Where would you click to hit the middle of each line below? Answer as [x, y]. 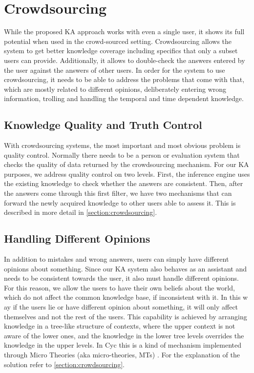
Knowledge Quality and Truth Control [103, 125]
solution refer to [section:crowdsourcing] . [64, 364]
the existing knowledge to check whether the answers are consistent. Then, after [124, 183]
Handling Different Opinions [77, 238]
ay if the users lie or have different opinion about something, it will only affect [121, 307]
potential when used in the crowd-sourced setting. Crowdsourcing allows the [118, 41]
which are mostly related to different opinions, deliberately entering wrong [115, 89]
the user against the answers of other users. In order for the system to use [115, 70]
